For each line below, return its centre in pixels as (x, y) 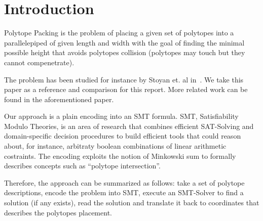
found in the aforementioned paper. (59, 99)
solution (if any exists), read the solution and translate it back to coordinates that (132, 203)
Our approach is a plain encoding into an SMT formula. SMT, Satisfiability (121, 116)
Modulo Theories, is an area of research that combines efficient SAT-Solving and (129, 126)
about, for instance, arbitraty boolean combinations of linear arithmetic (115, 146)
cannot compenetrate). (39, 62)
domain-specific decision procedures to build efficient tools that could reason (123, 136)
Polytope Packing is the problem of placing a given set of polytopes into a (119, 33)
